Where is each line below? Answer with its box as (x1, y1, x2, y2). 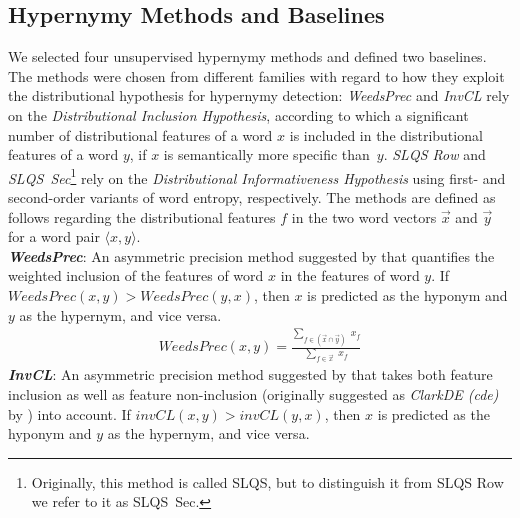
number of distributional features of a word (8, 124, 273, 145)
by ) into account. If (8, 403, 131, 424)
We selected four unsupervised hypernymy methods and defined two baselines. (8, 46, 487, 67)
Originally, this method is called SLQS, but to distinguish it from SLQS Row (31, 471, 504, 492)
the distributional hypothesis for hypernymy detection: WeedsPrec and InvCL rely (8, 85, 510, 106)
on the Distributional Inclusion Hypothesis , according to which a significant (8, 104, 469, 125)
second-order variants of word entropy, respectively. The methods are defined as (8, 187, 496, 208)
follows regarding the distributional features (8, 206, 276, 227)
